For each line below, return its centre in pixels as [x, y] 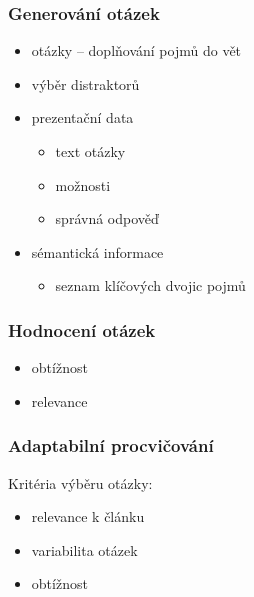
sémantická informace [97, 251]
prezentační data [82, 117]
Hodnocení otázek [82, 329]
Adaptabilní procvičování [111, 445]
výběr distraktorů [85, 83]
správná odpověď [107, 218]
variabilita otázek [84, 549]
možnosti [83, 184]
